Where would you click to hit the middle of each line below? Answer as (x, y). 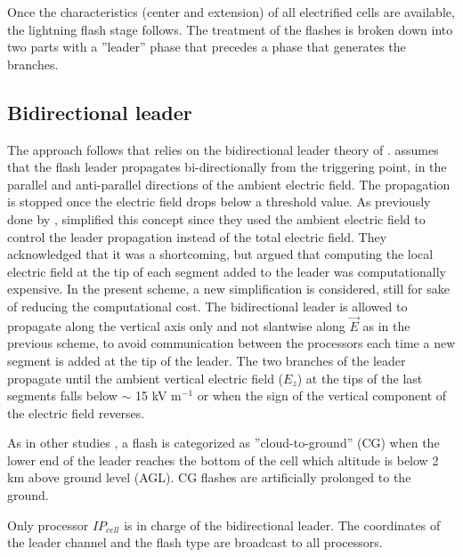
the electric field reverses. (76, 412)
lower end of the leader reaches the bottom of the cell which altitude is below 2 (223, 460)
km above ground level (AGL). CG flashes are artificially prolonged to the (209, 477)
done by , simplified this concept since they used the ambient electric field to (216, 218)
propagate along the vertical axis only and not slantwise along (176, 325)
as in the (386, 325)
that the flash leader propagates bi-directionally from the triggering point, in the (227, 167)
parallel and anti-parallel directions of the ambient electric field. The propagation (229, 184)
